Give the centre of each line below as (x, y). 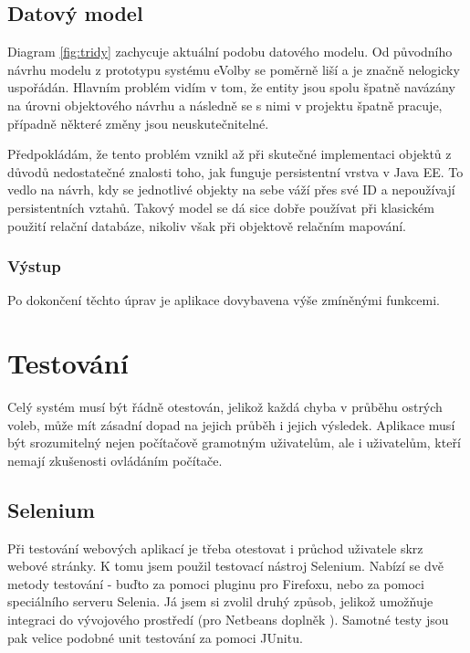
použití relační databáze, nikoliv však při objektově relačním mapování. (207, 225)
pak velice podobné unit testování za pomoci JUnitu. (155, 637)
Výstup (34, 266)
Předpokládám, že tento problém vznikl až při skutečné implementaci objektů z (230, 154)
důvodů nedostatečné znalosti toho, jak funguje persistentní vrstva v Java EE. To (235, 171)
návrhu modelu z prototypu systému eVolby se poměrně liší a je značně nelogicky (234, 69)
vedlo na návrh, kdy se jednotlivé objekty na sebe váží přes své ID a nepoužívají (231, 190)
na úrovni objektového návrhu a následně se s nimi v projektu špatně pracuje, (225, 105)
